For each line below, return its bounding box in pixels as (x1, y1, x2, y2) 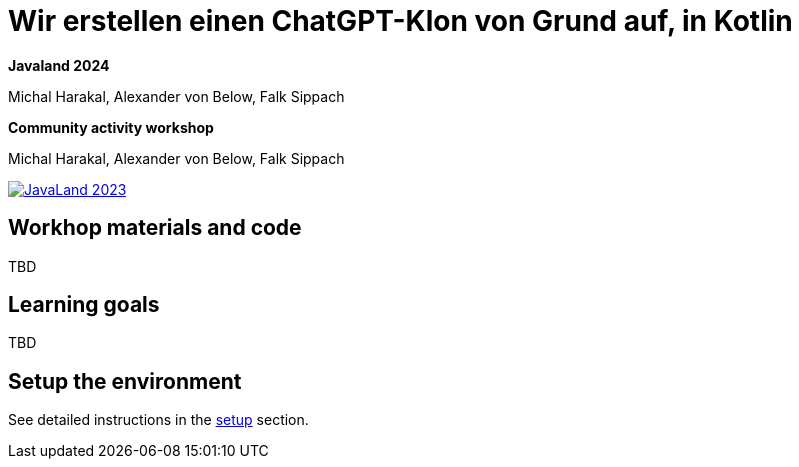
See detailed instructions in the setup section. (8, 411, 309, 429)
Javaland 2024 (8, 56, 110, 74)
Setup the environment (8, 368, 242, 394)
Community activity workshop (8, 118, 214, 136)
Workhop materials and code (8, 215, 302, 241)
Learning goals (8, 292, 160, 318)
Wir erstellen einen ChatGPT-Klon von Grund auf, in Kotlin (8, 4, 793, 38)
